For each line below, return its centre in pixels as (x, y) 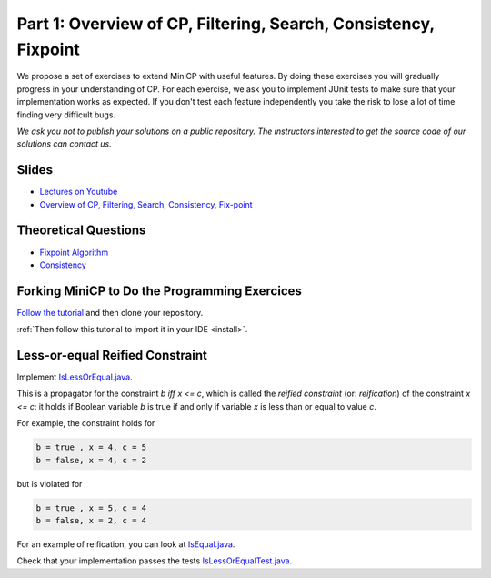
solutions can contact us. (65, 144)
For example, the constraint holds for (86, 423)
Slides (35, 170)
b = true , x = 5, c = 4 (91, 508)
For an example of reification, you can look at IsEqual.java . (126, 544)
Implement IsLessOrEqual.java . (75, 377)
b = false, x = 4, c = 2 (91, 460)
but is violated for (50, 483)
